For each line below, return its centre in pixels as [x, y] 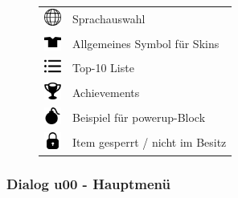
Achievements [106, 93]
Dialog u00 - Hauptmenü [88, 183]
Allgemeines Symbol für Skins [146, 43]
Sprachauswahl [109, 18]
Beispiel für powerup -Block [139, 117]
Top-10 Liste [103, 68]
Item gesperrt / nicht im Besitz [150, 141]
